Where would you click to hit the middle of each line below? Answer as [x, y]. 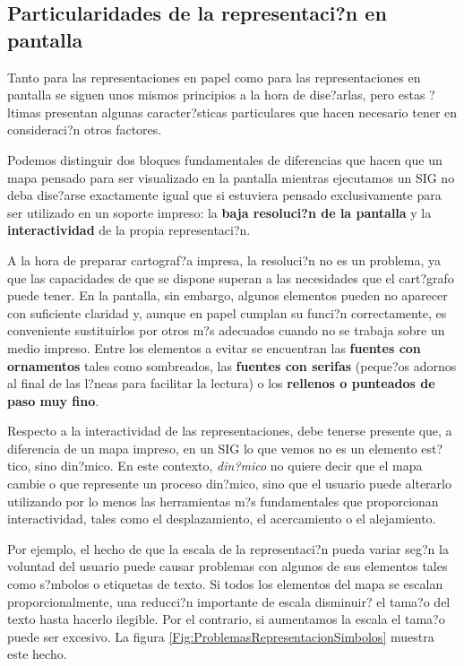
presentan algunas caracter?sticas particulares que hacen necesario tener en [251, 112]
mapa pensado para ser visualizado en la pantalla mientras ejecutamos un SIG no [231, 177]
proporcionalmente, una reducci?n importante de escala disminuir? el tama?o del [229, 601]
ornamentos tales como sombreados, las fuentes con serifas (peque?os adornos [232, 365]
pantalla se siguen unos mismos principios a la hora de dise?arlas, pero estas [216, 95]
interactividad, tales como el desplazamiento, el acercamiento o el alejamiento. [222, 519]
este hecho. [37, 654]
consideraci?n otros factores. [85, 130]
